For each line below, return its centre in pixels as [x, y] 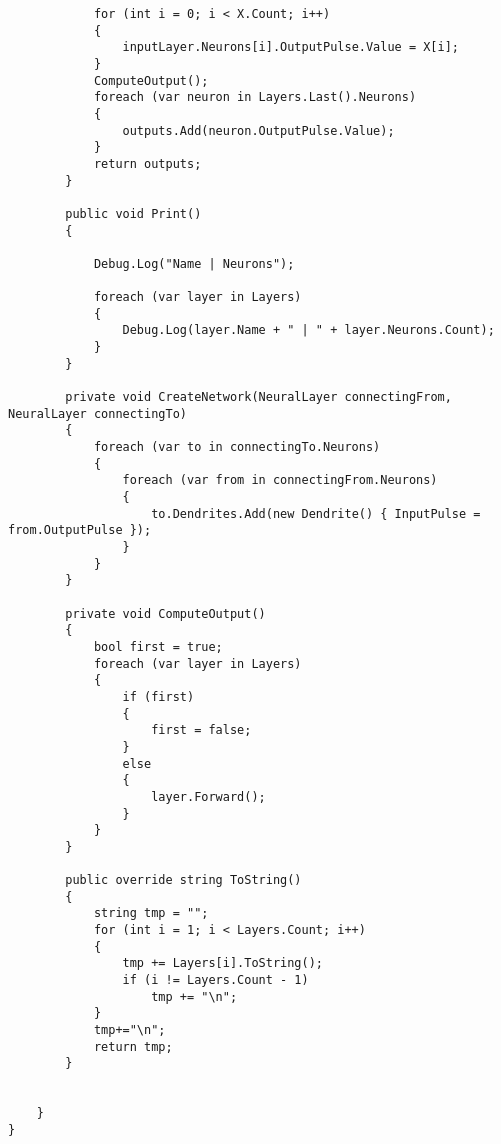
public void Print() [133, 213]
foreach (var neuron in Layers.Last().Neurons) [255, 97]
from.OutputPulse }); [80, 530]
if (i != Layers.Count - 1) [215, 980]
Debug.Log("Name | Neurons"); [194, 263]
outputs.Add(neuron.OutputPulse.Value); [258, 130]
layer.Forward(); [208, 796]
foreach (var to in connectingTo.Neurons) [237, 447]
